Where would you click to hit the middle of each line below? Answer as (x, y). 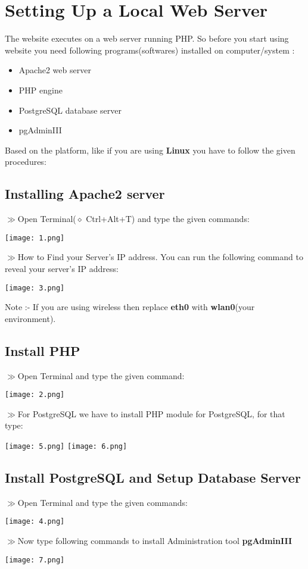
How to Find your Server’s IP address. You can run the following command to (160, 257)
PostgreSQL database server (70, 110)
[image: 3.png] (35, 288)
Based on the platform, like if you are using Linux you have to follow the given (150, 150)
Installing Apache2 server (85, 194)
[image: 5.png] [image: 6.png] (66, 446)
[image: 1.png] (35, 238)
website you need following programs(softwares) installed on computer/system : (150, 50)
